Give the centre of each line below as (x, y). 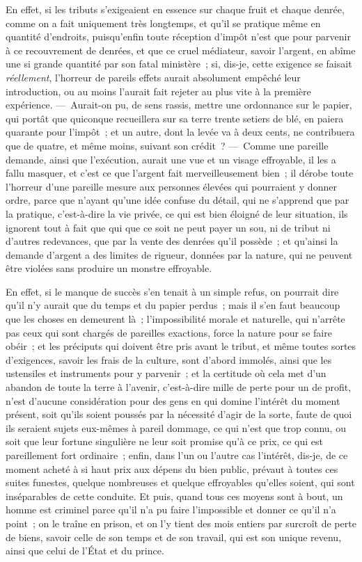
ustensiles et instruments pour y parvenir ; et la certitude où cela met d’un (166, 373)
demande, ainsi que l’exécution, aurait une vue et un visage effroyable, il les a (171, 159)
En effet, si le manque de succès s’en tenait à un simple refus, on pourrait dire (172, 291)
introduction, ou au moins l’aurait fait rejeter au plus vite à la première (158, 91)
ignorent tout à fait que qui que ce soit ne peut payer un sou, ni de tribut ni (168, 227)
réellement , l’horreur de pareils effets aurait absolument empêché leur (153, 77)
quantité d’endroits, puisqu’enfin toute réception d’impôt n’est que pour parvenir (178, 37)
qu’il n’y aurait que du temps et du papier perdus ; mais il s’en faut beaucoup (173, 305)
